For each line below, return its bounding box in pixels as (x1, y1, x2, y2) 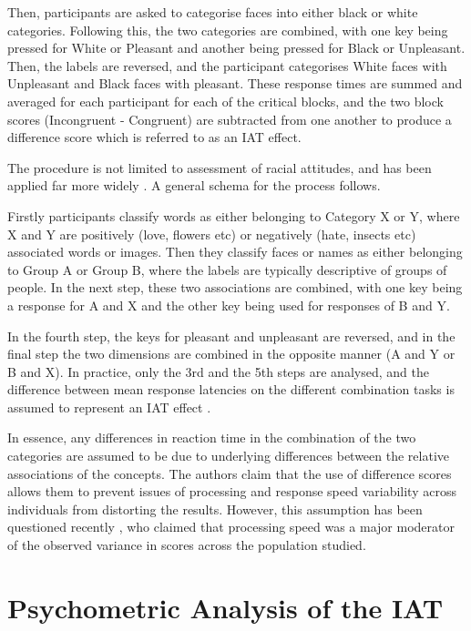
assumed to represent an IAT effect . (7, 397, 211, 416)
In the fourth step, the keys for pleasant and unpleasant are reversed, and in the (7, 326, 456, 345)
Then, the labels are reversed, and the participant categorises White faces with (7, 56, 447, 75)
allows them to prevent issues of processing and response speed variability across (7, 482, 456, 501)
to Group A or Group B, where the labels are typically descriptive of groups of (7, 260, 447, 279)
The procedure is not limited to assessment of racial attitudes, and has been (7, 158, 432, 177)
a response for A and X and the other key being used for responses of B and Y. (7, 295, 450, 314)
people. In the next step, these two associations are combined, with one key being (7, 278, 463, 297)
